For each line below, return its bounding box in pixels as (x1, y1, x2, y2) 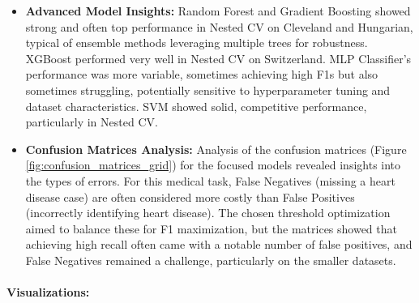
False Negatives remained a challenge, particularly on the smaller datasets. (25, 251, 396, 268)
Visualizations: (6, 284, 90, 301)
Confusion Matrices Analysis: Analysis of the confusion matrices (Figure (25, 140, 407, 157)
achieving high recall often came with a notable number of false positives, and (25, 236, 413, 253)
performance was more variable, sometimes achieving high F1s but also (25, 66, 378, 83)
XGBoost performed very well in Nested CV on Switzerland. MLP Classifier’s (25, 49, 412, 66)
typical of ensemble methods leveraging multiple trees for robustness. (25, 34, 368, 51)
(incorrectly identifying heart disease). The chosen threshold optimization (25, 204, 391, 221)
